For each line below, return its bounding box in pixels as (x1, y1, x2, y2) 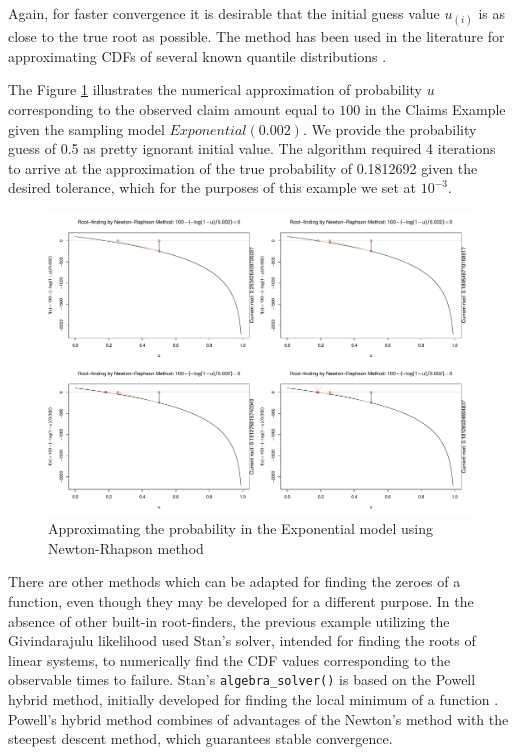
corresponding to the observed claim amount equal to (8, 98, 335, 119)
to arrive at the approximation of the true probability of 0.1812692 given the (8, 157, 478, 178)
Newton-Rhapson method (48, 537, 204, 558)
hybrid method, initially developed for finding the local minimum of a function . (8, 689, 499, 710)
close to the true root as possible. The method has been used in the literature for (8, 26, 505, 47)
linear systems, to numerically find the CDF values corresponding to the (8, 649, 451, 670)
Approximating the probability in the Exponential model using (48, 518, 434, 539)
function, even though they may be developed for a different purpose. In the (8, 590, 474, 611)
